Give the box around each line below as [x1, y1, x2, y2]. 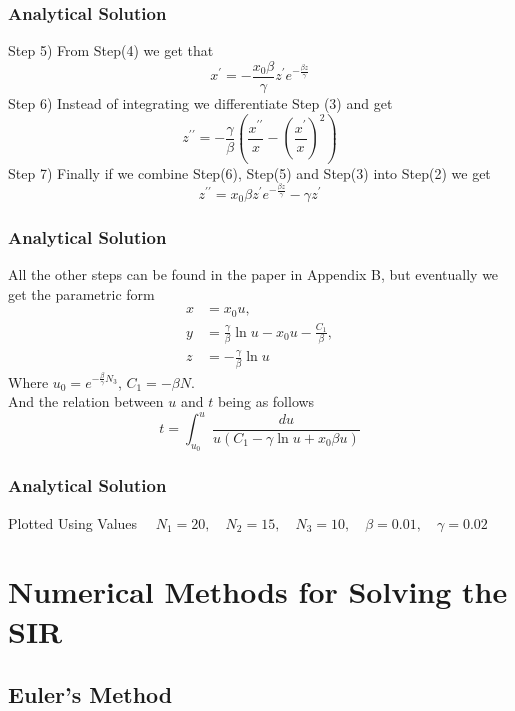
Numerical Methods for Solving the [8, 571, 508, 612]
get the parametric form [8, 283, 155, 304]
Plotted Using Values [8, 512, 138, 533]
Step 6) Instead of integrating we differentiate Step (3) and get [8, 92, 393, 113]
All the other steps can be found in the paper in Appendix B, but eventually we [8, 264, 499, 285]
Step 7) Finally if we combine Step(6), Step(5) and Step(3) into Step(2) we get [8, 162, 491, 183]
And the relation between [8, 391, 164, 412]
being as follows [217, 391, 315, 412]
